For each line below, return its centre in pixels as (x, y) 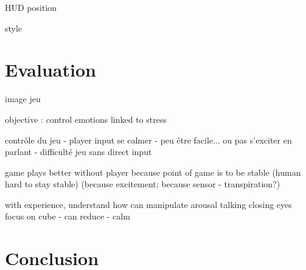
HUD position (31, 7)
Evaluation (50, 70)
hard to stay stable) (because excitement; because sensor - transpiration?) (143, 184)
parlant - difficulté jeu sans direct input (78, 152)
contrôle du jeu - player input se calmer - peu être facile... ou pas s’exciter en (148, 140)
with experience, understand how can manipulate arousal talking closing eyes (148, 204)
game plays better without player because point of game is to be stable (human (153, 172)
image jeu (23, 99)
